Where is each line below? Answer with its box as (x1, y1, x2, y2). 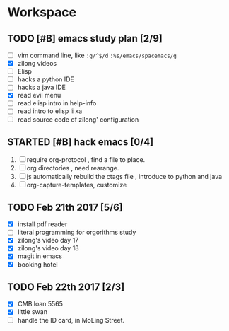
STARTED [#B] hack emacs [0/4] (7, 136, 154, 148)
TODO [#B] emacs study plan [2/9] (7, 33, 163, 45)
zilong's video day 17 (17, 236, 79, 245)
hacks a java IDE (17, 83, 66, 92)
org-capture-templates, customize (26, 181, 127, 190)
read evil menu (17, 91, 61, 100)
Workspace (7, 4, 76, 21)
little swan (17, 308, 48, 316)
